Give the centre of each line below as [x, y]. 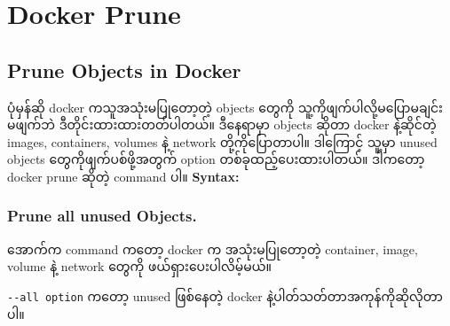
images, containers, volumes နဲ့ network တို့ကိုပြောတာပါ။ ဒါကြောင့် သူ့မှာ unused [222, 141]
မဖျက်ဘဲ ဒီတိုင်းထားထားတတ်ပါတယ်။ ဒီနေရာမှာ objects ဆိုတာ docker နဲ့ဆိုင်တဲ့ [222, 124]
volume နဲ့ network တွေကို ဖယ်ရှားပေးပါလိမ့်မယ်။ [139, 266]
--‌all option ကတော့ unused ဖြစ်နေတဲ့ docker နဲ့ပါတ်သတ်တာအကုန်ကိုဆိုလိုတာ [225, 295]
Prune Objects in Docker [124, 70]
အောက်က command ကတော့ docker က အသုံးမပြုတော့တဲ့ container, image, [213, 248]
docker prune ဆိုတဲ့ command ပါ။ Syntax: [123, 176]
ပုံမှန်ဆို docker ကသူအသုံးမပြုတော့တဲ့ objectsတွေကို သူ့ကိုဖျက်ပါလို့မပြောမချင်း [225, 107]
